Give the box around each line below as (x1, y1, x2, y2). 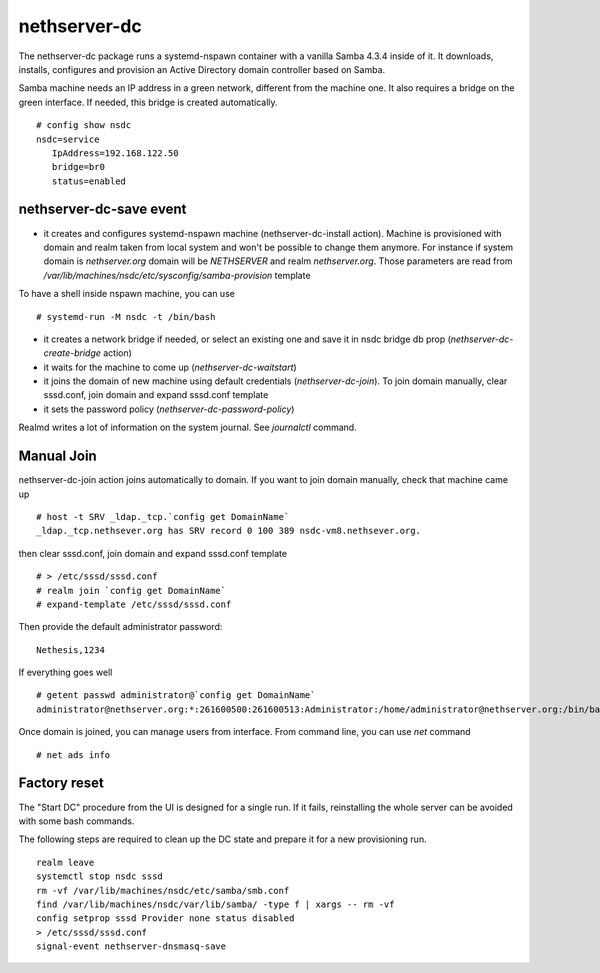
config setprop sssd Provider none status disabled (36, 913, 295, 924)
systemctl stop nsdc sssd (36, 871, 164, 882)
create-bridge (43, 347, 102, 359)
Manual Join (18, 448, 97, 465)
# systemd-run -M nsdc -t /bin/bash (36, 311, 216, 322)
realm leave (36, 856, 95, 868)
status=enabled (51, 175, 127, 187)
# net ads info (36, 749, 111, 760)
